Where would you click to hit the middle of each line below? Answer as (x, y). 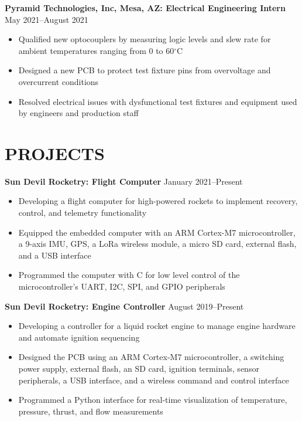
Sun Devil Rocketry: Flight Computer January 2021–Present (124, 181)
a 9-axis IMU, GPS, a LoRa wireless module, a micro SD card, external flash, (157, 244)
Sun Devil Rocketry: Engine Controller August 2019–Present (124, 306)
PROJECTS (55, 153)
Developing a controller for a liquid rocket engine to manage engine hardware (157, 326)
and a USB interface (55, 255)
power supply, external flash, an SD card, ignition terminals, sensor (139, 368)
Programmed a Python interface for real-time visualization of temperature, (153, 400)
